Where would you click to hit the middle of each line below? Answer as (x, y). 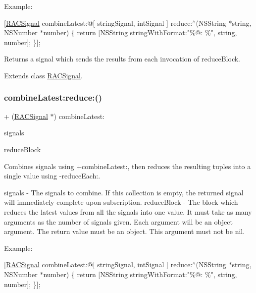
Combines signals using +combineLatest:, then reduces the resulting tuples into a (128, 166)
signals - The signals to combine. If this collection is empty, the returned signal (124, 192)
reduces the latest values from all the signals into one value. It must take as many (128, 211)
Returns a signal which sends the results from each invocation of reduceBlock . (122, 59)
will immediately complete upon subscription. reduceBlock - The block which (121, 202)
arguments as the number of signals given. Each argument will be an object (118, 221)
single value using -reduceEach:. (52, 176)
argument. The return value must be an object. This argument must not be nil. (125, 231)
